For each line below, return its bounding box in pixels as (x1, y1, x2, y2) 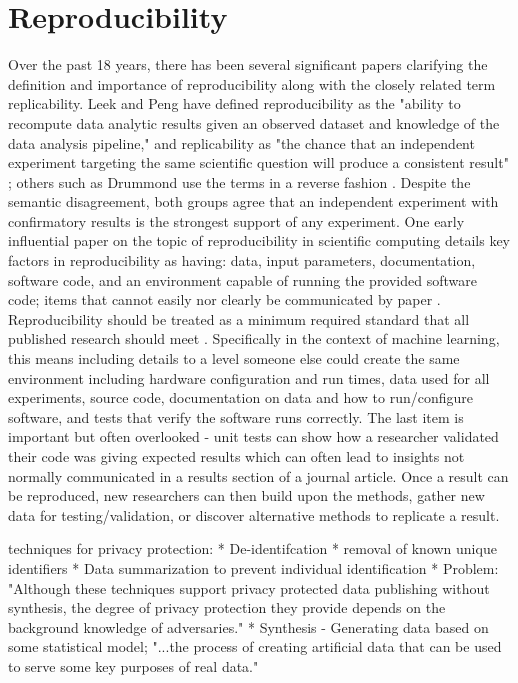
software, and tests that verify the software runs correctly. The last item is (8, 406, 464, 427)
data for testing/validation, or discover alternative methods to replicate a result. (8, 504, 500, 525)
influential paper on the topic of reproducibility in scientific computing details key (8, 230, 510, 251)
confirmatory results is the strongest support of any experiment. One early (8, 210, 465, 231)
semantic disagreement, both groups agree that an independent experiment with (8, 191, 499, 212)
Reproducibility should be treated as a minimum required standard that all (8, 308, 470, 329)
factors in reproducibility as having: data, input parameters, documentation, (8, 250, 476, 271)
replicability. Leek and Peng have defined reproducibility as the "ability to (8, 93, 461, 114)
